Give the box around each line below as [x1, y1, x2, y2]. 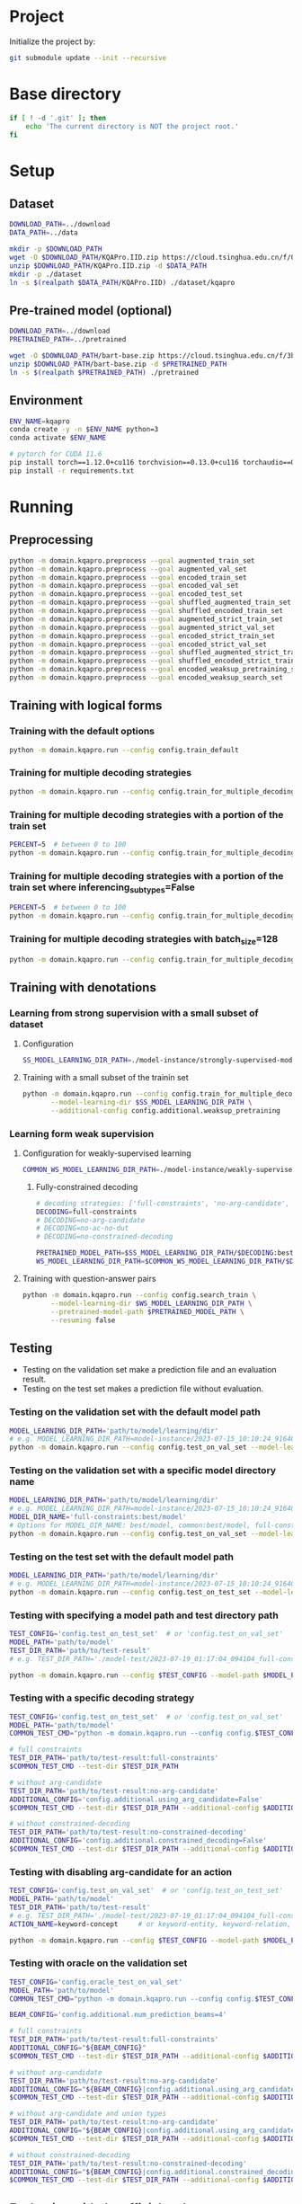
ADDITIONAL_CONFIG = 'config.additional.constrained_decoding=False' [9, 1836, 268, 1845]
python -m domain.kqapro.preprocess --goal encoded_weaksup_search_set [9, 673, 283, 682]
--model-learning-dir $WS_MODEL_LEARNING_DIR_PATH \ [50, 1299, 253, 1308]
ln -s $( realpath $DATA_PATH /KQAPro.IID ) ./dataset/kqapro [9, 278, 235, 287]
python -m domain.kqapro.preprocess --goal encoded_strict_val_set [9, 640, 268, 649]
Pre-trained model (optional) [9, 303, 173, 318]
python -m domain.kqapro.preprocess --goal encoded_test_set [9, 590, 244, 599]
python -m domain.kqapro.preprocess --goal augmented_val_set [9, 564, 247, 573]
